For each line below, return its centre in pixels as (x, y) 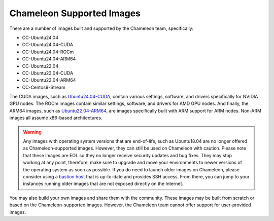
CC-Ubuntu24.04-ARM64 (49, 59)
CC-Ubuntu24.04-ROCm (48, 52)
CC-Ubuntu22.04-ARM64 (49, 80)
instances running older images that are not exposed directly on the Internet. (103, 184)
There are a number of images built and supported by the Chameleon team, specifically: (101, 28)
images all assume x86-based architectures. (56, 118)
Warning (32, 132)
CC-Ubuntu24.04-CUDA (48, 45)
